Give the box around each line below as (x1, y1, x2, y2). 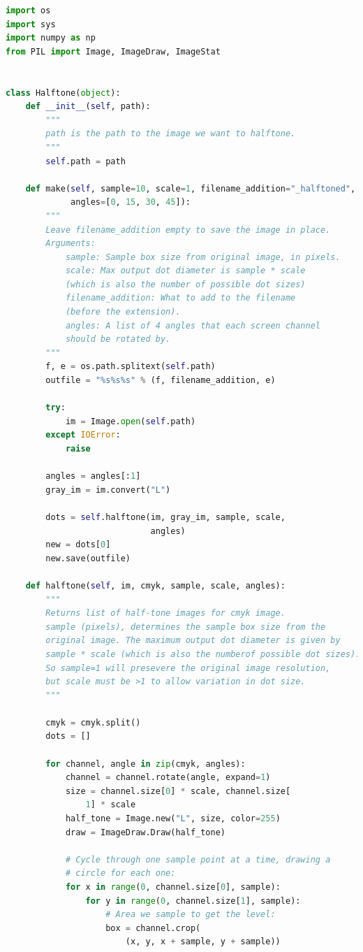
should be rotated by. (65, 334, 171, 345)
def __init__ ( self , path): (25, 101, 151, 112)
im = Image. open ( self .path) (65, 416, 196, 426)
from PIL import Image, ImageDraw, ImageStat (6, 46, 221, 57)
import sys (6, 19, 56, 29)
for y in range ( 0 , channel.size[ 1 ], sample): (85, 895, 301, 906)
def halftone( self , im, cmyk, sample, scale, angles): (25, 580, 286, 591)
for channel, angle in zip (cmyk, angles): (45, 758, 246, 769)
